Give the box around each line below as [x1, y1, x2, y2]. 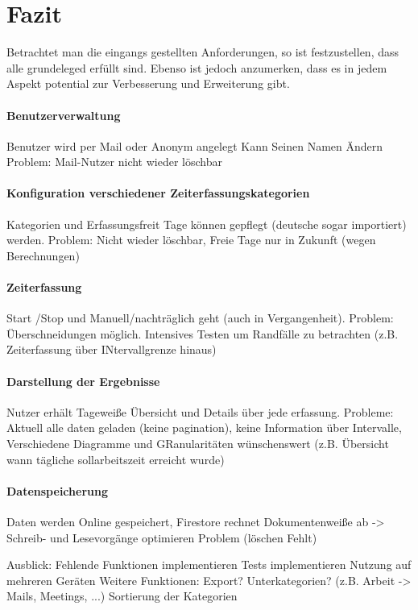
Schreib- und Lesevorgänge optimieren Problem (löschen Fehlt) [6, 529, 317, 546]
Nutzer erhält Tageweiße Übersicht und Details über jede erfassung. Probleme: [6, 403, 394, 420]
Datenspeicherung [6, 482, 108, 499]
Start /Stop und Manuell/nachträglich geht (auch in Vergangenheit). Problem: [6, 309, 394, 326]
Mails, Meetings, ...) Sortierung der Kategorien [6, 587, 238, 604]
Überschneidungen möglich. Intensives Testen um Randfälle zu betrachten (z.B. [6, 325, 399, 342]
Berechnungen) [6, 247, 80, 264]
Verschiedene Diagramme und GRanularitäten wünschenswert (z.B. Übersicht [6, 435, 389, 452]
